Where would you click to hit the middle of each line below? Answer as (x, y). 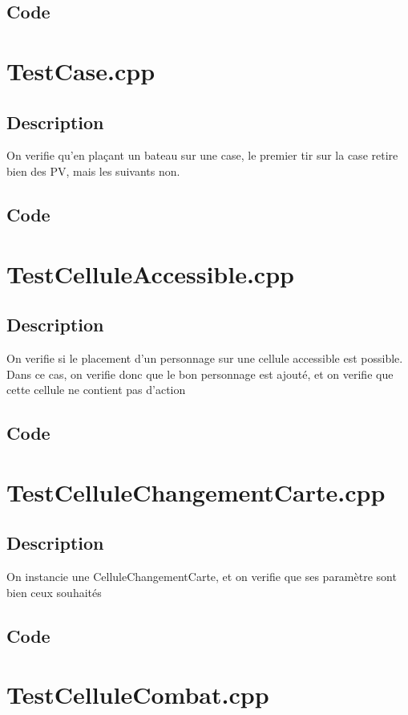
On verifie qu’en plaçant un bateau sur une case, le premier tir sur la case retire (202, 155)
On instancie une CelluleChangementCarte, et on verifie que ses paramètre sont (202, 577)
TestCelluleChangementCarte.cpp (196, 492)
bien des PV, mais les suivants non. (93, 171)
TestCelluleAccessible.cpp (150, 273)
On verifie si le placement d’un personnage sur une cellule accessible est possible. (205, 357)
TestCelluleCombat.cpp (138, 695)
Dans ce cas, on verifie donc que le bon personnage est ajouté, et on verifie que (200, 374)
